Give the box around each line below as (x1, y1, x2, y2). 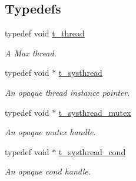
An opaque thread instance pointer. (5, 86, 130, 98)
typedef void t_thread (5, 27, 85, 39)
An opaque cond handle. (5, 165, 91, 177)
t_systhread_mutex (58, 106, 131, 118)
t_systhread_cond (58, 145, 126, 157)
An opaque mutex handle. (5, 126, 96, 138)
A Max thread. (5, 46, 57, 59)
